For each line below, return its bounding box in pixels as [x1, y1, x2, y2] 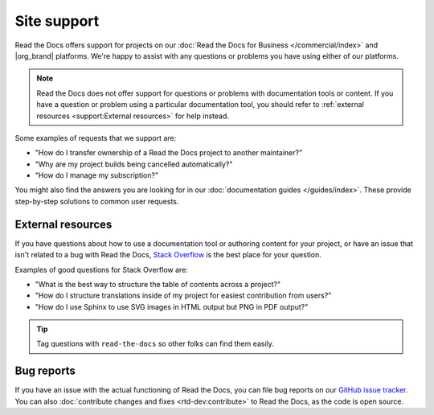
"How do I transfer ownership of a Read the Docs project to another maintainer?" [35, 148, 303, 158]
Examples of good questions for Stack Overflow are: [14, 265, 189, 274]
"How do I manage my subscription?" [35, 171, 159, 180]
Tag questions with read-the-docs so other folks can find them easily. [36, 339, 275, 349]
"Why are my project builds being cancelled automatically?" [35, 159, 233, 169]
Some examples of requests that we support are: [14, 133, 177, 142]
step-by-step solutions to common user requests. [14, 196, 179, 206]
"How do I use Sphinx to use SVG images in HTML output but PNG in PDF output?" [35, 302, 309, 311]
